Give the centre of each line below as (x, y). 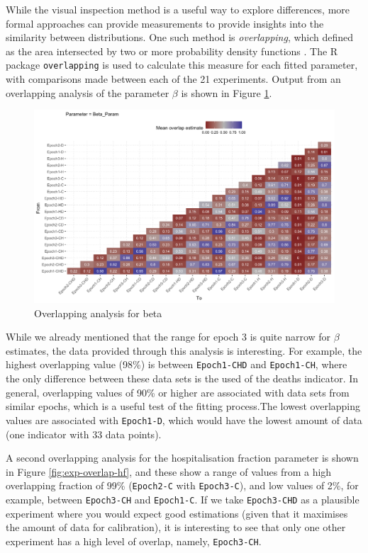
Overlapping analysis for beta (98, 313)
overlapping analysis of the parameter (88, 92)
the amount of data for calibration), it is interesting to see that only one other (176, 527)
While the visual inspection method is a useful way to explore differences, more (178, 9)
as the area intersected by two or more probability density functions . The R (172, 51)
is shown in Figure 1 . (227, 92)
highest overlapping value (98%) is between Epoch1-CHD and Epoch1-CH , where (177, 364)
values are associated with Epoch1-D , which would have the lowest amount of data (184, 420)
